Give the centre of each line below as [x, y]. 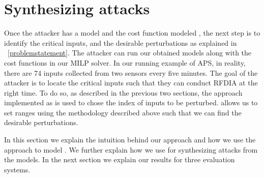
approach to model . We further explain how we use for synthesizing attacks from [131, 149]
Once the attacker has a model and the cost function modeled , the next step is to [132, 33]
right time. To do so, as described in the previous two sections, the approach [123, 92]
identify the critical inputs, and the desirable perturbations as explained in [121, 42]
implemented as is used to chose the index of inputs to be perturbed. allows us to [131, 102]
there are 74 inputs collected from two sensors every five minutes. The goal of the [131, 72]
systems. [17, 169]
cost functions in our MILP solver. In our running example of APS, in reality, [125, 62]
